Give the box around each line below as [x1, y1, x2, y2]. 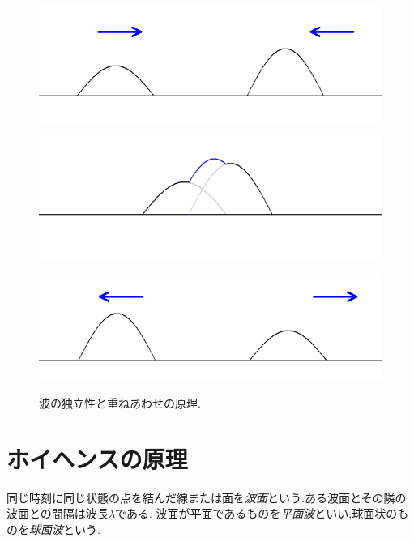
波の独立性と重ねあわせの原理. [39, 394, 201, 411]
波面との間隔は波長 [6, 505, 109, 522]
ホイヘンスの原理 [6, 442, 188, 475]
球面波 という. [29, 520, 100, 537]
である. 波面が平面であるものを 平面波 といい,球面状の [115, 505, 398, 522]
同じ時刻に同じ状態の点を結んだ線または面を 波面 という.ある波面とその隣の [6, 489, 407, 506]
